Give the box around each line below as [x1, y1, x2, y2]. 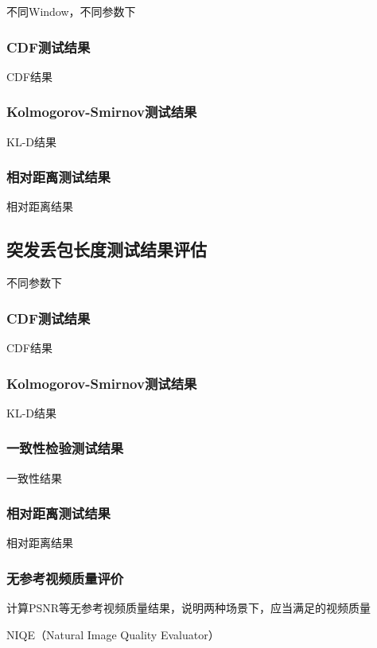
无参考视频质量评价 [6, 568, 124, 588]
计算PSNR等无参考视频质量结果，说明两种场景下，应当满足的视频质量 [6, 599, 371, 616]
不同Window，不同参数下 [6, 3, 136, 19]
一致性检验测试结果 [6, 438, 124, 458]
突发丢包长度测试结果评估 [6, 237, 207, 262]
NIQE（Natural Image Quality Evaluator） [6, 626, 220, 642]
